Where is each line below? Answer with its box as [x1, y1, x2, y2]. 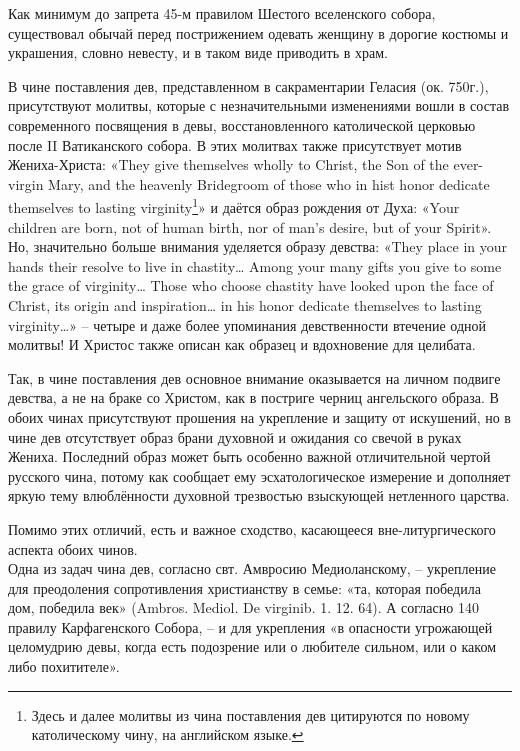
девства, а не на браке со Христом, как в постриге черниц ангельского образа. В [8, 387, 499, 408]
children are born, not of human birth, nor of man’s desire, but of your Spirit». [8, 216, 492, 237]
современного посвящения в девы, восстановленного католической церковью [8, 114, 476, 135]
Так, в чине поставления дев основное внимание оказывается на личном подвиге [8, 367, 501, 388]
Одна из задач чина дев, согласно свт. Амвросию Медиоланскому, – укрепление [8, 558, 496, 579]
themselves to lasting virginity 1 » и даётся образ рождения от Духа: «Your [8, 194, 460, 217]
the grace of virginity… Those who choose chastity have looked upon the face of [8, 275, 494, 296]
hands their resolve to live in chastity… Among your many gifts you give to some [8, 255, 502, 276]
